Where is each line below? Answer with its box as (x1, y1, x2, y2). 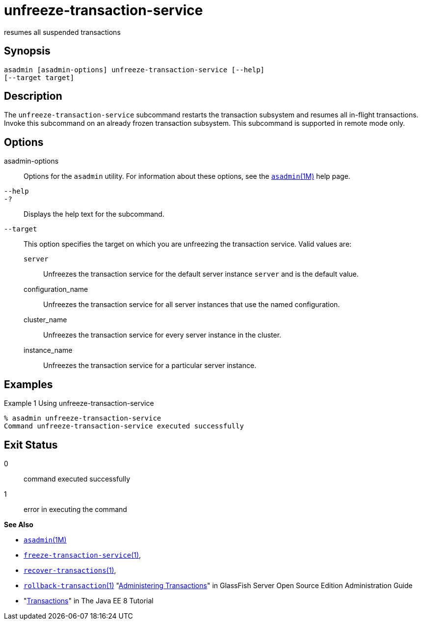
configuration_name (24, 285, 88, 294)
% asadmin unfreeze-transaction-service (4, 414, 161, 423)
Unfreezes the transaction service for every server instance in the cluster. (43, 331, 282, 340)
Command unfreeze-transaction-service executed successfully (4, 422, 244, 430)
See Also (4, 520, 33, 529)
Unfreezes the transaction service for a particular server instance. (43, 361, 257, 370)
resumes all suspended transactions (4, 28, 121, 36)
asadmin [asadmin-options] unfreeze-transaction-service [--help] (4, 65, 265, 74)
